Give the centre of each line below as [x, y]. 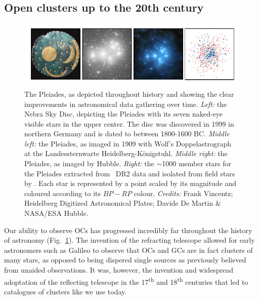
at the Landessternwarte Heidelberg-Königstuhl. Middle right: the [126, 153]
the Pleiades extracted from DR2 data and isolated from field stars [130, 173]
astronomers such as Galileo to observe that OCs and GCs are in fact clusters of [128, 250]
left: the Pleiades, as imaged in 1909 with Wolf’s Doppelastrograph [128, 143]
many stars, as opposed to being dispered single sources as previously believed [125, 260]
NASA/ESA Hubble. [56, 213]
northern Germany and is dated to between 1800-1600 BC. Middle [127, 134]
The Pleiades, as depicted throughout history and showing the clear [129, 93]
